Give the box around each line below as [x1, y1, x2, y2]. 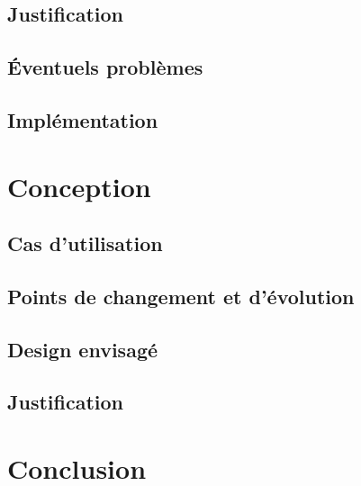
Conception [7, 167, 151, 204]
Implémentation [7, 105, 158, 133]
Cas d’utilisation [7, 229, 163, 257]
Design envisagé [7, 335, 158, 363]
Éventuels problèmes [7, 53, 203, 81]
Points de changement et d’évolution [7, 282, 355, 310]
